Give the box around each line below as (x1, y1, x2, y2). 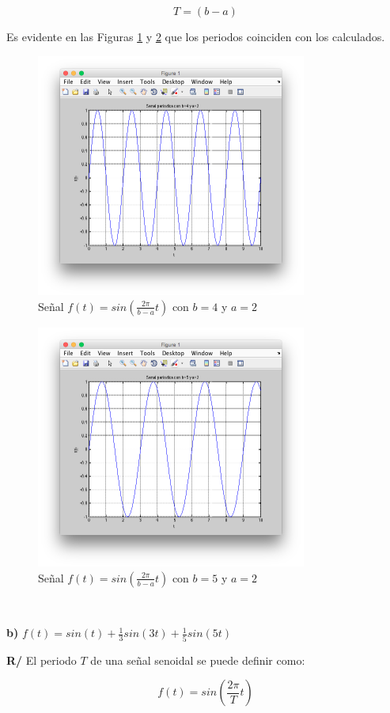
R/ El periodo (6, 651, 77, 668)
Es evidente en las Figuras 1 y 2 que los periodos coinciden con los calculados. (6, 28, 385, 44)
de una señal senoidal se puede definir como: (90, 651, 305, 668)
